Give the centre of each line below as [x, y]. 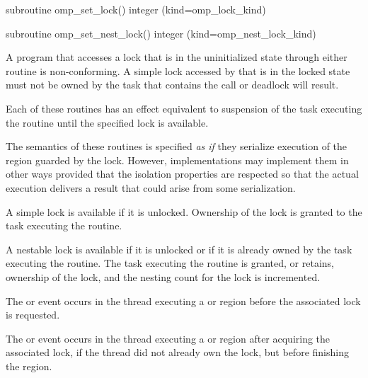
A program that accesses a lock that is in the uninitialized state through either [177, 57]
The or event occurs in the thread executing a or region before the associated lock [183, 300]
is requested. [33, 315]
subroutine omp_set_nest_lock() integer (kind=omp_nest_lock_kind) [161, 33]
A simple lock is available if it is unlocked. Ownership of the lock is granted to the [184, 211]
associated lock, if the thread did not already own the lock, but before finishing [177, 352]
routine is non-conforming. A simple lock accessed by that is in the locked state [178, 70]
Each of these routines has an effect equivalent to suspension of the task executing [184, 108]
